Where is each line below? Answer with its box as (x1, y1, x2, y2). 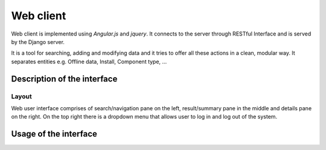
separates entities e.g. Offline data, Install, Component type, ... (11, 58, 167, 65)
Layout (11, 92, 33, 101)
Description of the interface (11, 73, 118, 84)
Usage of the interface (11, 129, 98, 139)
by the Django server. (11, 38, 65, 45)
